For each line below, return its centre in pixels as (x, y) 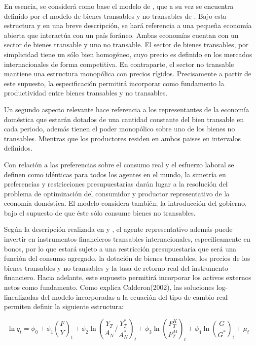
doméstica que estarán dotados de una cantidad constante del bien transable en (124, 119)
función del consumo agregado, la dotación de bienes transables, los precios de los (127, 258)
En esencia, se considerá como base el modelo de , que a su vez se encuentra (119, 6)
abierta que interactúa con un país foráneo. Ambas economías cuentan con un (121, 35)
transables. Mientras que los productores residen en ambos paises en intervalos (123, 138)
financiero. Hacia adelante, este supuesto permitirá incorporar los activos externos (128, 277)
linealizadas (21, 297)
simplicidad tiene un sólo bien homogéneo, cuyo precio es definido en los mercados (128, 54)
